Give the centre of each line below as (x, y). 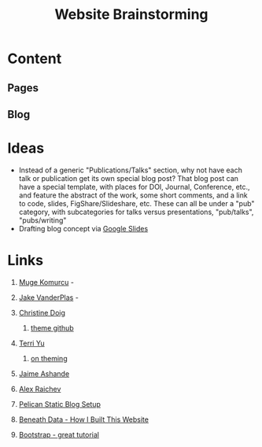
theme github (52, 327)
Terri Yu (31, 343)
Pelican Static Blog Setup (60, 404)
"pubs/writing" (42, 220)
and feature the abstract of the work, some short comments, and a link (133, 195)
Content (35, 59)
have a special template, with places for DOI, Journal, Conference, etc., (134, 187)
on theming (49, 358)
